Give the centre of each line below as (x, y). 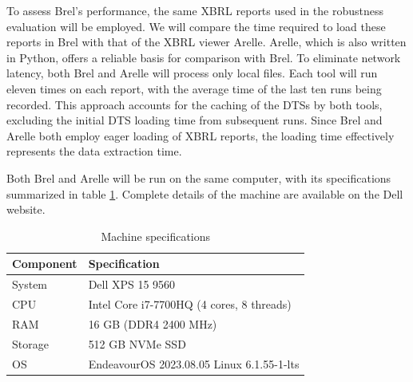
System (30, 284)
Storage (30, 343)
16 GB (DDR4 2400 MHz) (153, 323)
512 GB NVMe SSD (137, 343)
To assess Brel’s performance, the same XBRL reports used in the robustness (195, 10)
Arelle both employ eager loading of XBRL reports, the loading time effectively (201, 135)
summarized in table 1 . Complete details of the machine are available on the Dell (205, 193)
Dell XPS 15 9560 (132, 284)
